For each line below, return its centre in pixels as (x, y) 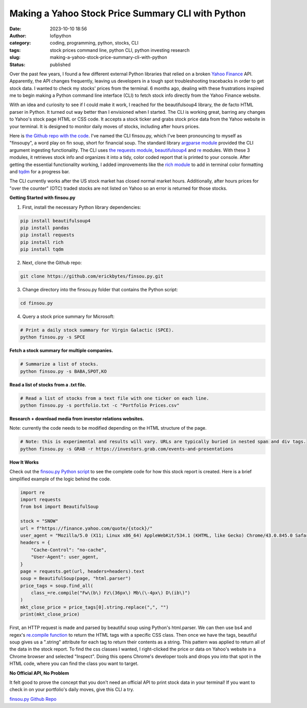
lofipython (61, 35)
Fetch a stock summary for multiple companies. (61, 351)
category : (20, 43)
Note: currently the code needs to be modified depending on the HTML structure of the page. (108, 428)
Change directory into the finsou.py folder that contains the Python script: (100, 290)
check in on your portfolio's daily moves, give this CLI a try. (72, 690)
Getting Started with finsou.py (42, 198)
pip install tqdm (42, 249)
